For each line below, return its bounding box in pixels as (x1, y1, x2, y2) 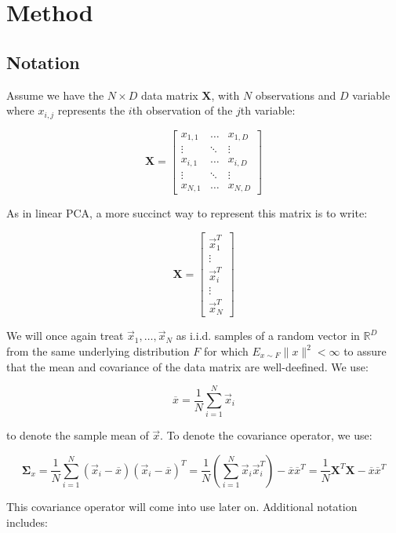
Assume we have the (6, 86, 104, 103)
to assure (343, 343, 387, 360)
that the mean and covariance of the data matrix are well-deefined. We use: (6, 358, 369, 374)
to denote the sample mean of (6, 427, 149, 444)
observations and (255, 86, 336, 103)
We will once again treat (6, 327, 124, 344)
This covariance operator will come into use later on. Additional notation (6, 498, 358, 514)
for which (203, 343, 249, 360)
